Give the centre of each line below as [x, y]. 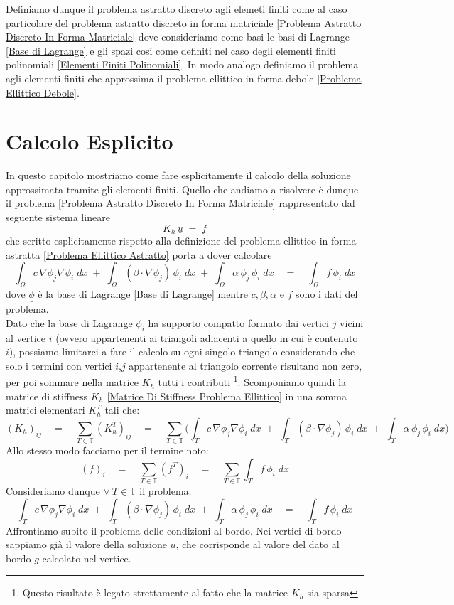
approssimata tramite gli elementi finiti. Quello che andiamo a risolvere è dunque [182, 189]
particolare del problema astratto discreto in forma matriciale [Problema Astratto [184, 22]
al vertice [26, 337]
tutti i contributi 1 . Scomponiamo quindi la [252, 381]
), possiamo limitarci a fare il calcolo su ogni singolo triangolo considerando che [182, 352]
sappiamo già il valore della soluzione [86, 544]
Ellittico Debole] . [43, 92]
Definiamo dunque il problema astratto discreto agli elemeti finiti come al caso [177, 9]
